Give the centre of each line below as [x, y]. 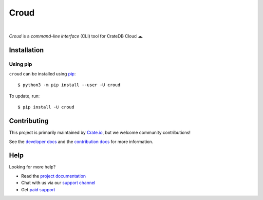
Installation [26, 50]
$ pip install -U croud [46, 107]
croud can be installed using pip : [42, 74]
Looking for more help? [32, 167]
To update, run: [24, 96]
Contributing [29, 121]
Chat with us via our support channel [58, 183]
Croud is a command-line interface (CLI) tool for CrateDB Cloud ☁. [76, 36]
